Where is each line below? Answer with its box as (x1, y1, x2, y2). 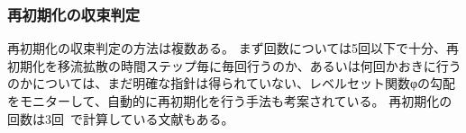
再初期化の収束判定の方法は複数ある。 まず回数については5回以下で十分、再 (7, 39, 459, 58)
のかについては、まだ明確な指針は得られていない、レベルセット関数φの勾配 (7, 74, 455, 93)
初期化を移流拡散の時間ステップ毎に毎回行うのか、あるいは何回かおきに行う (7, 56, 461, 75)
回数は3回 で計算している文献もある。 (7, 109, 234, 128)
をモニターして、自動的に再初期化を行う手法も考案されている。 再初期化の (7, 92, 452, 110)
